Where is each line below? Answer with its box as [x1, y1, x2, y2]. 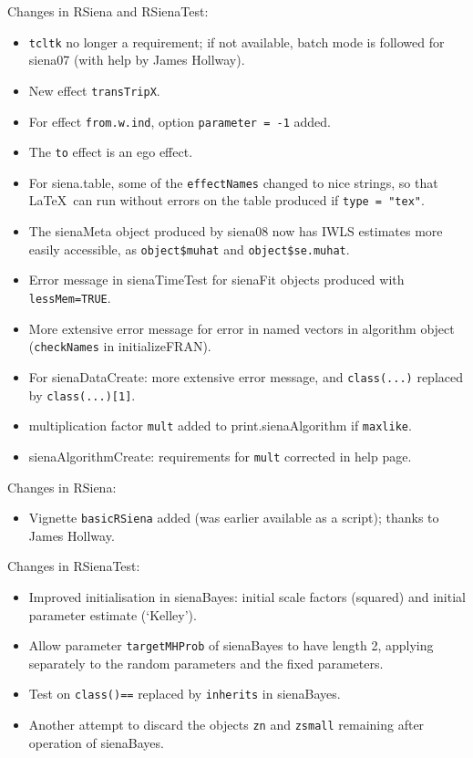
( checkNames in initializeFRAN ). [28, 337, 211, 356]
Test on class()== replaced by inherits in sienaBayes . [28, 684, 341, 703]
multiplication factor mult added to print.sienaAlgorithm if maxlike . [28, 416, 412, 435]
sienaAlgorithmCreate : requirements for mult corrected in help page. [28, 446, 412, 465]
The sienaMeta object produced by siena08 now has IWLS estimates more [28, 222, 443, 241]
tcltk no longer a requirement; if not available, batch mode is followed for [28, 32, 445, 51]
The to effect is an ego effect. [28, 142, 193, 161]
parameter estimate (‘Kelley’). [28, 605, 197, 624]
